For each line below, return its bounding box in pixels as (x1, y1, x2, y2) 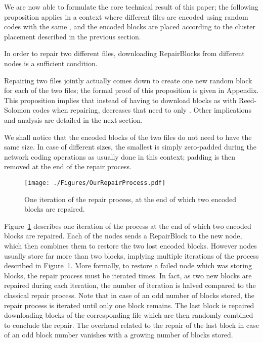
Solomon (4, 105, 31, 115)
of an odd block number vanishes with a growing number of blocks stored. (4, 329, 233, 340)
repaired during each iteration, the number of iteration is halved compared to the (4, 280, 256, 290)
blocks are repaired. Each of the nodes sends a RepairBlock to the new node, (4, 230, 242, 241)
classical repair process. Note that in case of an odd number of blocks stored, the (4, 289, 254, 300)
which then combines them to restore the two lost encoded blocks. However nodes (4, 240, 257, 251)
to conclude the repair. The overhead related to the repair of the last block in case (4, 319, 259, 330)
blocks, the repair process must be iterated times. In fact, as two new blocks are (4, 270, 252, 280)
